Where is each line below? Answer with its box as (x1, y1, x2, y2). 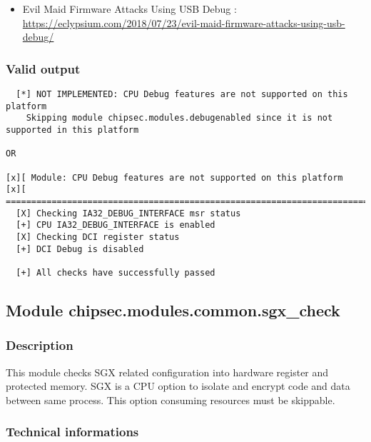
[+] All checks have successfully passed (16, 267, 215, 278)
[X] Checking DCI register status (16, 231, 180, 242)
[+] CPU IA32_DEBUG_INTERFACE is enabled (16, 220, 215, 231)
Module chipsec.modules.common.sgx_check (6, 298, 340, 321)
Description (6, 336, 73, 354)
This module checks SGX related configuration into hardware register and (6, 364, 329, 379)
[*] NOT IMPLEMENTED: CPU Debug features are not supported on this (16, 89, 348, 99)
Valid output (6, 59, 81, 77)
